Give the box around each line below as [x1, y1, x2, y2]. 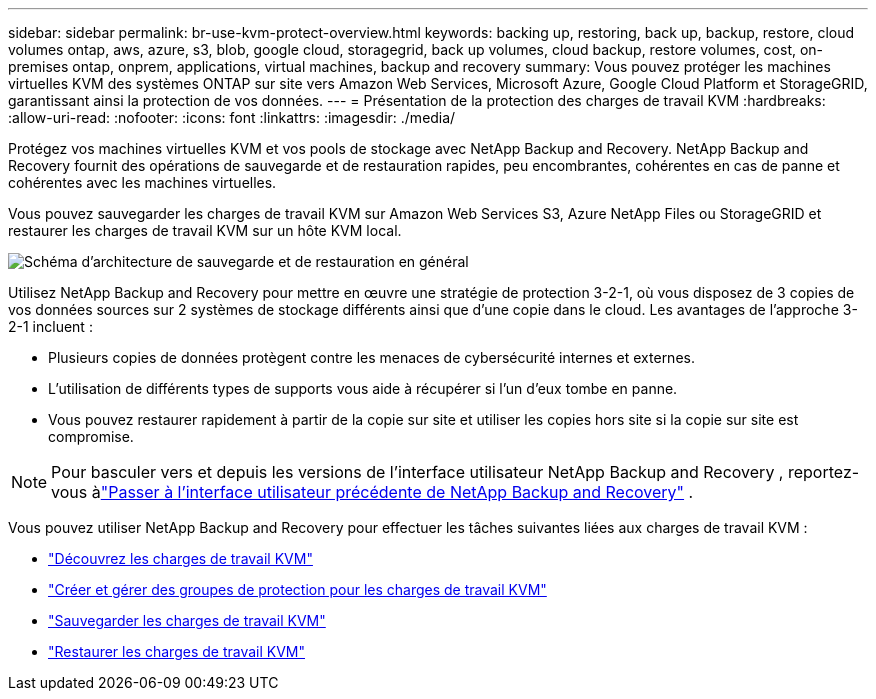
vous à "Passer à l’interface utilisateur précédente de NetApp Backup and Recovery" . [51, 482, 694, 502]
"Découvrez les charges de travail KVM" [48, 550, 313, 567]
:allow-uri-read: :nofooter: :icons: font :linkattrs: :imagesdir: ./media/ [8, 109, 456, 126]
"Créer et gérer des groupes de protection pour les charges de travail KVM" [48, 581, 547, 598]
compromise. [48, 428, 134, 445]
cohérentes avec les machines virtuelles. [8, 174, 277, 191]
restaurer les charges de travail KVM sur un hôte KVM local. [8, 222, 402, 239]
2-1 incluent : [8, 318, 93, 335]
